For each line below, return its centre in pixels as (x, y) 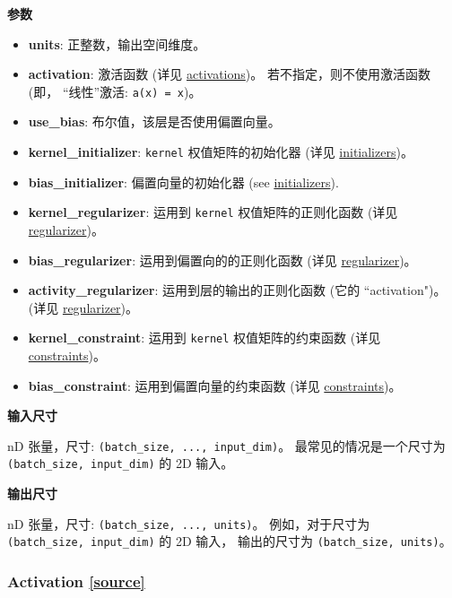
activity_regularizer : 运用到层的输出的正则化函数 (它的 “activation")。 (237, 290)
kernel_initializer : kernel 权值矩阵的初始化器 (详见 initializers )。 (221, 152)
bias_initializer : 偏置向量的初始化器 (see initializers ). (183, 182)
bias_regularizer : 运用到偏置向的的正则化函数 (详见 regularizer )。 (222, 260)
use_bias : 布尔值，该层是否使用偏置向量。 (154, 121)
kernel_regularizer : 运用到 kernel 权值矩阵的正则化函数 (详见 (213, 212)
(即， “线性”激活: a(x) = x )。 (115, 91)
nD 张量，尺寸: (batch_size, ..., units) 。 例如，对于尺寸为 (189, 523)
